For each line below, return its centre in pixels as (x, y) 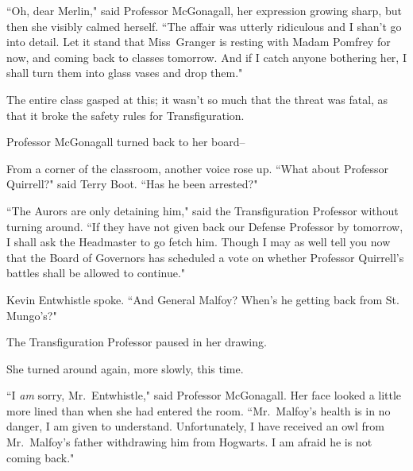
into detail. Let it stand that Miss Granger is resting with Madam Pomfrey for (199, 42)
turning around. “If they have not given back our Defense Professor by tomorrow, (205, 226)
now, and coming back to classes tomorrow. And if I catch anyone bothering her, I (206, 57)
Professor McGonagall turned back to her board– (126, 142)
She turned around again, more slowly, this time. (125, 368)
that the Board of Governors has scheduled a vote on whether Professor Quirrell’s (205, 257)
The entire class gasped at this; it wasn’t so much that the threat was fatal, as (197, 99)
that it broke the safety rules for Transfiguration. (125, 115)
